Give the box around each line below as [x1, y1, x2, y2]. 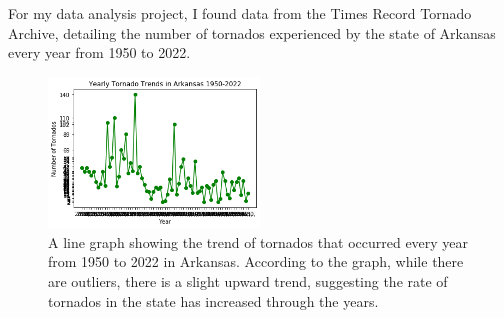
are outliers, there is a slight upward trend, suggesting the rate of [48, 271, 448, 292]
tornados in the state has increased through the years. [48, 290, 379, 311]
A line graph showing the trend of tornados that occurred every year [48, 231, 469, 252]
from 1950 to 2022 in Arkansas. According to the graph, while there [48, 251, 464, 272]
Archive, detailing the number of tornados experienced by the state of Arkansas [8, 22, 496, 43]
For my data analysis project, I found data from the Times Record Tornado [8, 3, 472, 23]
